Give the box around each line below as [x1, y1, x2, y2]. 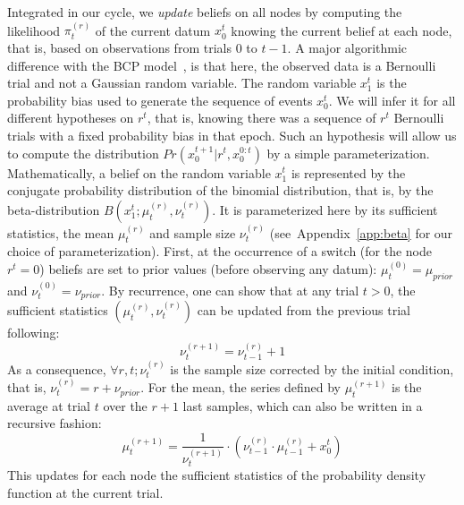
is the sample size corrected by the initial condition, [170, 359, 454, 378]
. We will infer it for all [328, 90, 456, 109]
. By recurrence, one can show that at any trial [101, 280, 359, 299]
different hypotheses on [7, 108, 134, 127]
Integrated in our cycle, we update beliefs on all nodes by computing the [7, 3, 402, 21]
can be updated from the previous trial [197, 301, 410, 320]
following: [7, 323, 60, 342]
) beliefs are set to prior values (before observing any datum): [39, 259, 377, 278]
